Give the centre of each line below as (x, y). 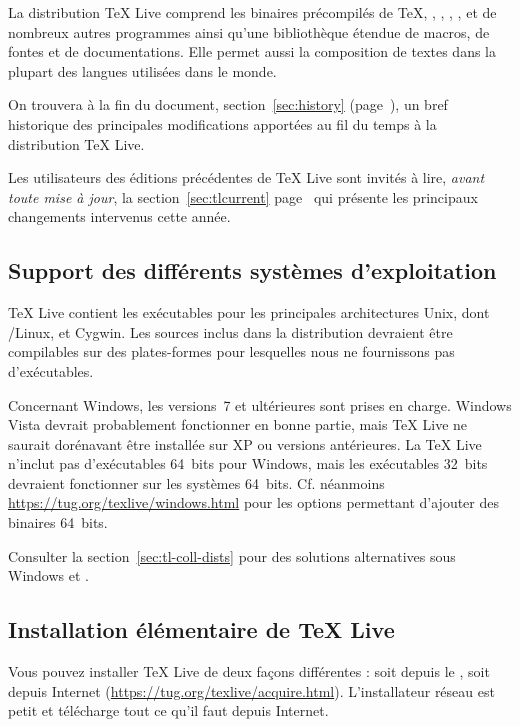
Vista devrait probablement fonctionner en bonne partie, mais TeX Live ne (238, 424)
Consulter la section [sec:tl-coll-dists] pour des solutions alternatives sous (232, 555)
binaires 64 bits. (58, 522)
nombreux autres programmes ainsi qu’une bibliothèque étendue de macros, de (249, 31)
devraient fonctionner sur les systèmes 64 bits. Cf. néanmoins (196, 482)
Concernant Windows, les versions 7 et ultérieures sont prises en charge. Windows (260, 404)
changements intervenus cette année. (119, 216)
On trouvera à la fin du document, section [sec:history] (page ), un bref (228, 104)
